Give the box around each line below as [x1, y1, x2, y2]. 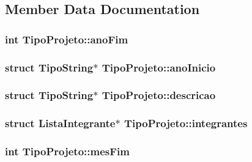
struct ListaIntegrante [5, 116, 116, 131]
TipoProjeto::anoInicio [102, 59, 216, 75]
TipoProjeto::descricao [102, 87, 216, 103]
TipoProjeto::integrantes [124, 116, 248, 131]
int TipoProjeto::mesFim [5, 144, 130, 159]
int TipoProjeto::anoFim [5, 31, 128, 46]
